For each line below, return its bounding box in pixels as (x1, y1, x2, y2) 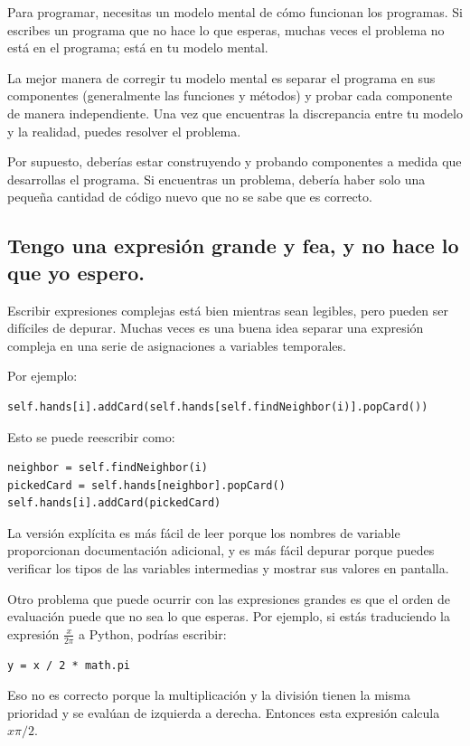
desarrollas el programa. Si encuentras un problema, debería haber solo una (7, 169, 426, 188)
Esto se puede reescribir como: (7, 427, 175, 446)
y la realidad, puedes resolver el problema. (7, 121, 241, 140)
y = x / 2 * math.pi (7, 658, 131, 672)
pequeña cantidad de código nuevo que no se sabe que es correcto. (7, 187, 372, 206)
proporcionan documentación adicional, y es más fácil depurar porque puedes (7, 541, 435, 560)
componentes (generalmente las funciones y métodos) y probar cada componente (7, 86, 453, 105)
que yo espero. (7, 258, 145, 286)
